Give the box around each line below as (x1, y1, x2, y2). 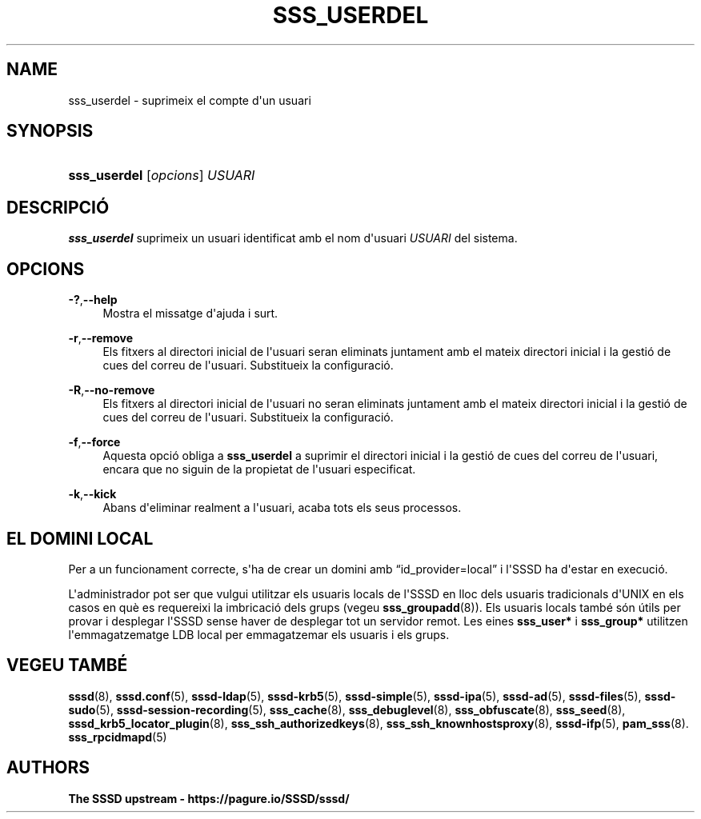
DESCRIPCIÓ (6, 197, 110, 218)
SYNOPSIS (6, 121, 94, 142)
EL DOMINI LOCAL (6, 528, 154, 549)
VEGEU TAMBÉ (6, 655, 128, 676)
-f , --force (68, 435, 121, 449)
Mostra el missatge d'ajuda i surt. (102, 306, 278, 321)
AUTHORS (6, 757, 90, 778)
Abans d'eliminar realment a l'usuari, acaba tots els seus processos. (102, 501, 462, 515)
